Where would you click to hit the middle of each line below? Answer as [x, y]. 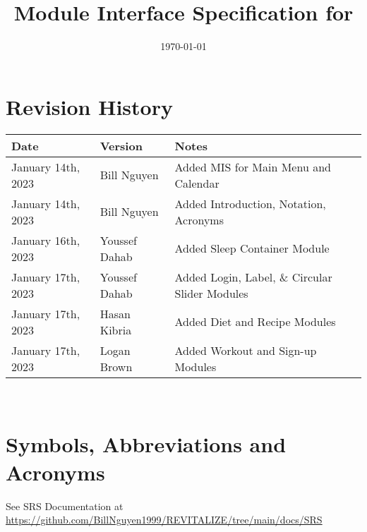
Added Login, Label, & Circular [253, 277]
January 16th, [46, 240]
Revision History [89, 106]
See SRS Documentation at [65, 506]
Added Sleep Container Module [252, 248]
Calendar [197, 183]
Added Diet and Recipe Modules [255, 322]
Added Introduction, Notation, [250, 203]
